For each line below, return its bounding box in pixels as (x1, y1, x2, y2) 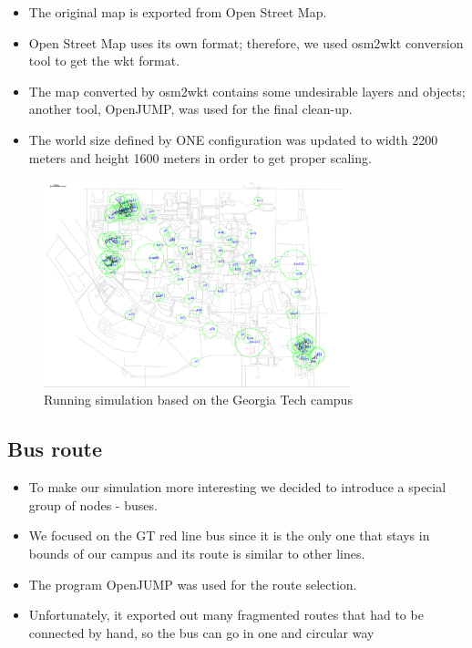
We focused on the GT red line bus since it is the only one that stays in (28, 526, 430, 545)
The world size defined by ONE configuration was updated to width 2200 (28, 129, 438, 149)
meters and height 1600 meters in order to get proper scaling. (28, 148, 372, 167)
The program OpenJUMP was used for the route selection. (28, 574, 357, 593)
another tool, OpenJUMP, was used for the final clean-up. (28, 99, 353, 118)
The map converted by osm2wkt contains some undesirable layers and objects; (28, 81, 466, 100)
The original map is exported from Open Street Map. (28, 3, 327, 21)
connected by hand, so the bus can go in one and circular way (28, 622, 375, 642)
